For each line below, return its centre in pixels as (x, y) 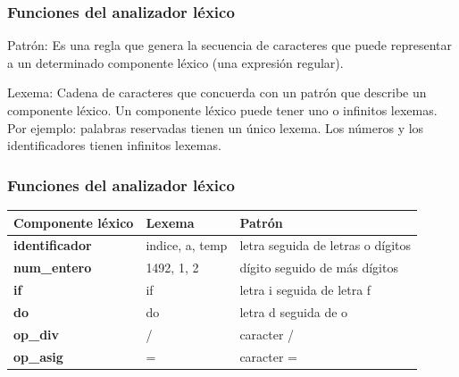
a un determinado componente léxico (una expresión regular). (175, 62)
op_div (37, 334)
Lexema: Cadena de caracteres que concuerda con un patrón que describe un (217, 92)
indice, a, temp (187, 245)
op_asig (38, 356)
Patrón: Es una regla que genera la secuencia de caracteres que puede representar (229, 45)
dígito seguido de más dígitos (319, 268)
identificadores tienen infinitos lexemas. (114, 145)
